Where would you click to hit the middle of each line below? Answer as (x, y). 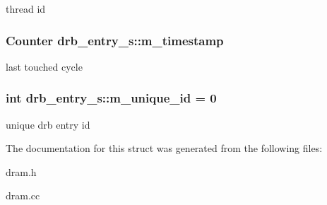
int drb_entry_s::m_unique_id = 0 (111, 98)
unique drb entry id (48, 124)
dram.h (21, 171)
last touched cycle (44, 66)
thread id (26, 8)
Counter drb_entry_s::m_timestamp (115, 40)
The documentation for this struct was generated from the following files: (164, 148)
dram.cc (23, 195)
